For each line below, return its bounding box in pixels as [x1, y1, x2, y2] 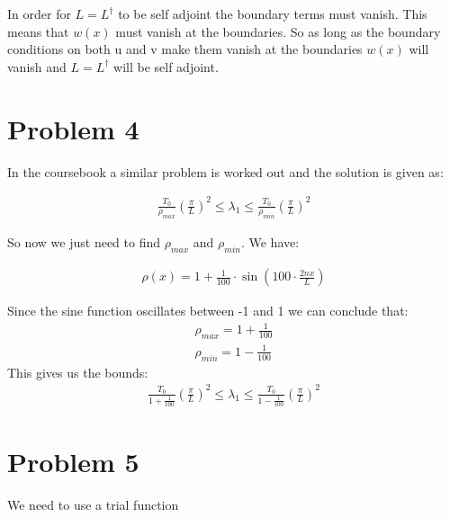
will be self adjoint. [113, 57, 219, 76]
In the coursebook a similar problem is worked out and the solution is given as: [7, 162, 444, 181]
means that [7, 22, 69, 40]
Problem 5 [7, 443, 139, 480]
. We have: [240, 233, 300, 252]
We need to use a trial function [7, 495, 179, 514]
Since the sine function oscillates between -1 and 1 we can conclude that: [7, 301, 409, 320]
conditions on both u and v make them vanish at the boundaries [7, 40, 363, 58]
